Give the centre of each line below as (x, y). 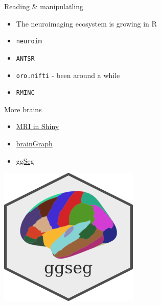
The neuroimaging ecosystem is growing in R (86, 23)
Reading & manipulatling (44, 6)
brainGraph (34, 143)
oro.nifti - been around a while (68, 75)
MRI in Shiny (38, 126)
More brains (23, 109)
